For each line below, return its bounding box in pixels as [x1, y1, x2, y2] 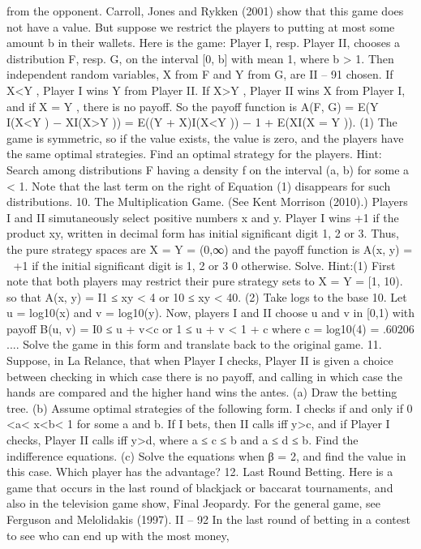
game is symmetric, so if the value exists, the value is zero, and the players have [6, 129, 404, 146]
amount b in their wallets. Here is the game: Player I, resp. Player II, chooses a [6, 34, 401, 51]
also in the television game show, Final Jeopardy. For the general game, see [6, 495, 381, 512]
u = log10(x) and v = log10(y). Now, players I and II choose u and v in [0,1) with [6, 304, 415, 321]
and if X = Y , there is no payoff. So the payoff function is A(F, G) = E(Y [6, 97, 379, 114]
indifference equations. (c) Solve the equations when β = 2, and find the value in [6, 447, 406, 464]
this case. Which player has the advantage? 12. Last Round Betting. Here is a [6, 463, 393, 480]
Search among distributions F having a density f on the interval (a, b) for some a [6, 161, 410, 178]
